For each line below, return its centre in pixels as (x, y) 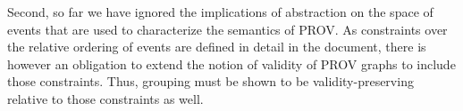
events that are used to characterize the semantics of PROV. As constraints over (227, 29)
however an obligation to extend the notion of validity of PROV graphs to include (231, 63)
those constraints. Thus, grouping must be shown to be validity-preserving (210, 81)
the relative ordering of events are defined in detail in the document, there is (217, 47)
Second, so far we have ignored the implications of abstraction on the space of (220, 12)
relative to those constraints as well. (105, 98)
